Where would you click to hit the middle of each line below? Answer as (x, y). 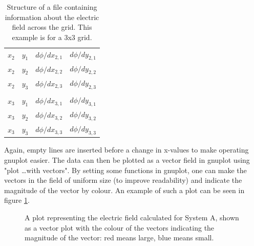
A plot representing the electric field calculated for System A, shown (132, 217)
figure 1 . (17, 200)
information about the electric (52, 17)
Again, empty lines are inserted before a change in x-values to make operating (126, 150)
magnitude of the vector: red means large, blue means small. (119, 238)
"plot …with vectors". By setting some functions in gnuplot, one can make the (125, 170)
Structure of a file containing (52, 7)
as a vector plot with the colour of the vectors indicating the (120, 227)
